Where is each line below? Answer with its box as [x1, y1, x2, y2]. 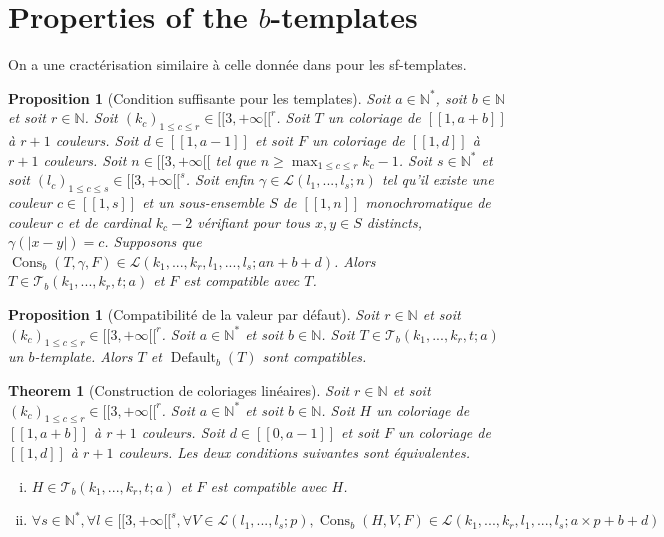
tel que [215, 149, 256, 170]
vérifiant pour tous [197, 211, 310, 232]
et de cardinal [67, 211, 151, 232]
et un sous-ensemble [142, 192, 265, 213]
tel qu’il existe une [381, 169, 494, 190]
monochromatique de [365, 192, 491, 213]
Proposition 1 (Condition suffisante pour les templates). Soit [8, 87, 391, 108]
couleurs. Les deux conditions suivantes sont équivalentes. [118, 442, 470, 463]
